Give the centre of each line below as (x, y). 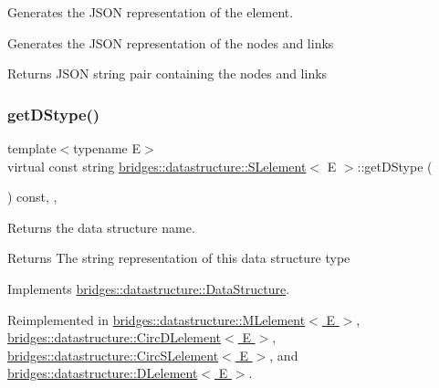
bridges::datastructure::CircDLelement (115, 337)
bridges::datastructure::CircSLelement (113, 355)
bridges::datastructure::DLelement (103, 373)
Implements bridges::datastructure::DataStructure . (149, 288)
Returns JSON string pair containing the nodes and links (167, 73)
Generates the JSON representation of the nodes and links (171, 42)
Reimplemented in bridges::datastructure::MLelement (157, 319)
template (32, 148)
